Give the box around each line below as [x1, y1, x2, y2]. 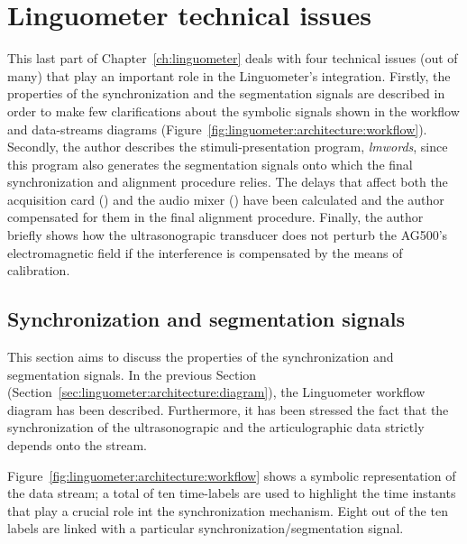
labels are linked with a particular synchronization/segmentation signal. [7, 519, 404, 538]
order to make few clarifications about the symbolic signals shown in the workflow [7, 101, 460, 120]
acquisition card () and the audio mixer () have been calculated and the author [7, 189, 444, 208]
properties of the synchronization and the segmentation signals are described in [7, 84, 445, 103]
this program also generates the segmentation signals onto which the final [7, 154, 413, 173]
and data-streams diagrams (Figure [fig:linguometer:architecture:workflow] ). [7, 119, 427, 138]
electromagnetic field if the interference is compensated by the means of [7, 243, 403, 262]
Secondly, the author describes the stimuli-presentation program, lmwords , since [7, 137, 448, 156]
